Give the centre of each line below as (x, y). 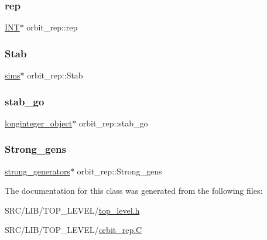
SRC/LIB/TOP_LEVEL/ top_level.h (72, 210)
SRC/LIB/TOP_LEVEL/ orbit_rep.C (73, 230)
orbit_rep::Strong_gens (119, 171)
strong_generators (37, 171)
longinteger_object (39, 123)
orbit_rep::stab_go (113, 123)
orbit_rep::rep (52, 27)
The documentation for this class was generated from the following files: (134, 191)
